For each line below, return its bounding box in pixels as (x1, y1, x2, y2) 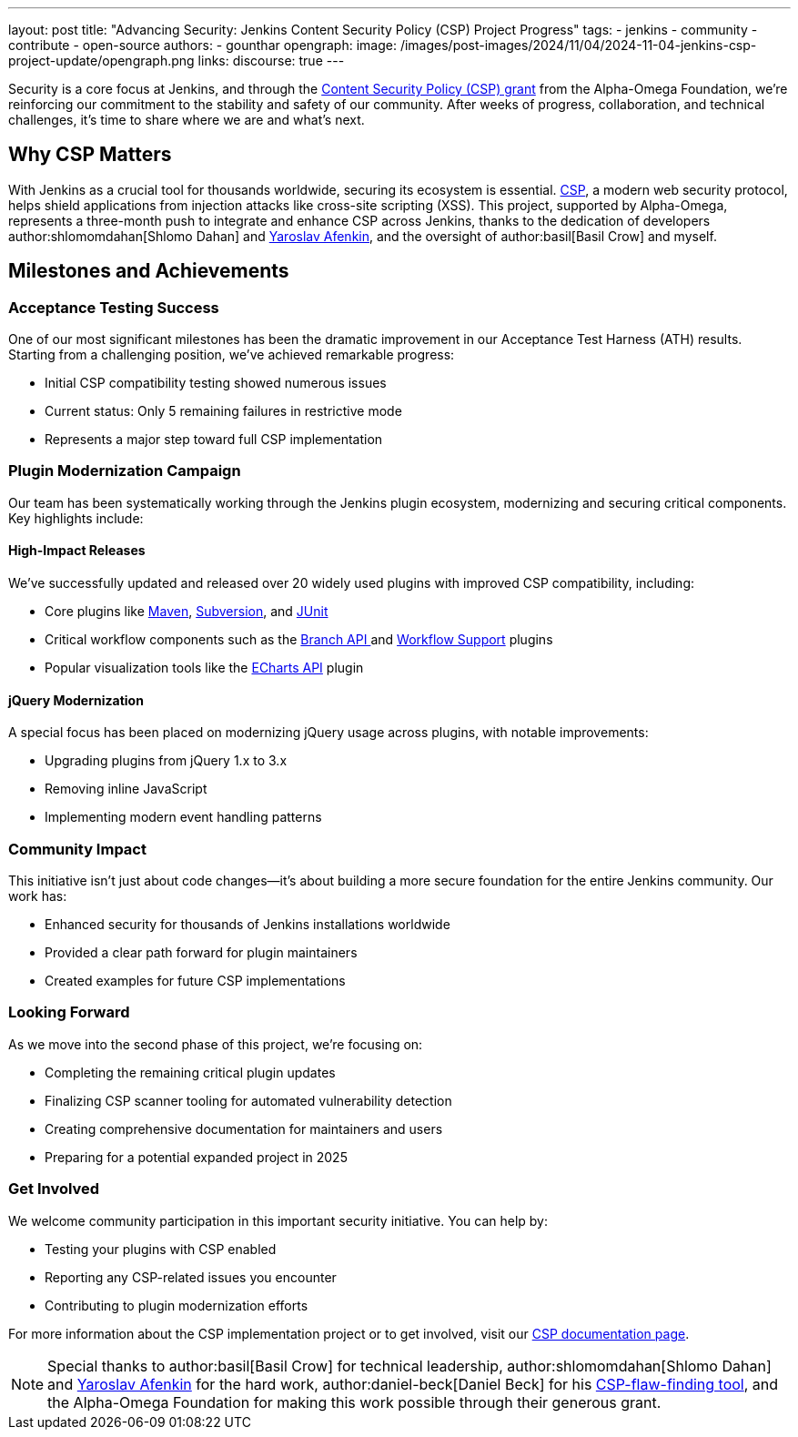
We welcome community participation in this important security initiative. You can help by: (8, 1212, 549, 1229)
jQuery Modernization (8, 692, 144, 708)
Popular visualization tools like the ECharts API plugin (45, 660, 364, 676)
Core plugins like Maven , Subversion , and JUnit (45, 603, 328, 620)
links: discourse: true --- (197, 53, 345, 68)
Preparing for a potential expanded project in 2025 (45, 1149, 348, 1165)
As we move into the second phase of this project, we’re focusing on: (8, 1036, 423, 1052)
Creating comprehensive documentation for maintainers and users (45, 1120, 443, 1137)
